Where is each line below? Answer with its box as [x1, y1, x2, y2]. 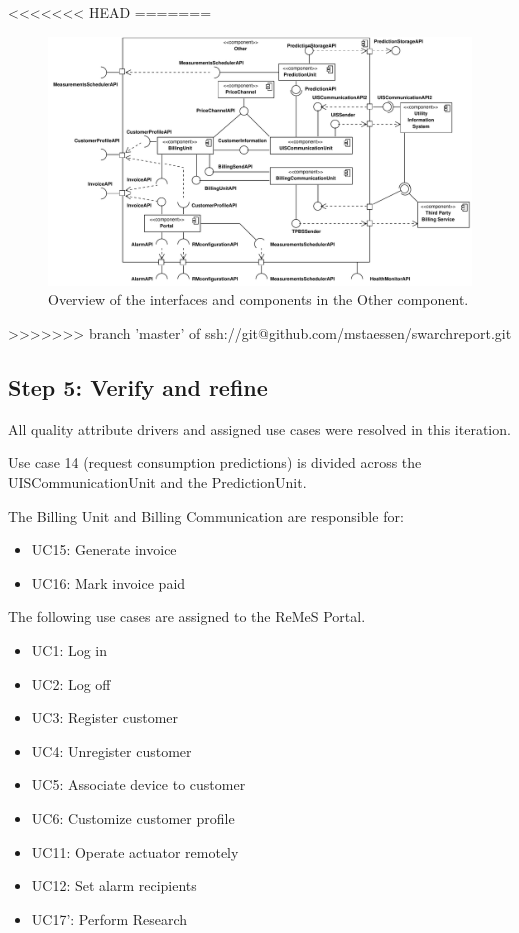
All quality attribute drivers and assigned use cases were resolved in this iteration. [8, 418, 511, 439]
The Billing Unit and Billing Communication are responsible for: [8, 505, 404, 526]
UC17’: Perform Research [31, 908, 188, 929]
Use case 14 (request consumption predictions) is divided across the [8, 452, 422, 473]
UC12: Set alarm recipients [31, 875, 197, 896]
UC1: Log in [31, 640, 108, 660]
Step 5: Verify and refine [8, 372, 268, 403]
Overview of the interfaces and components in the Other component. [48, 289, 469, 310]
